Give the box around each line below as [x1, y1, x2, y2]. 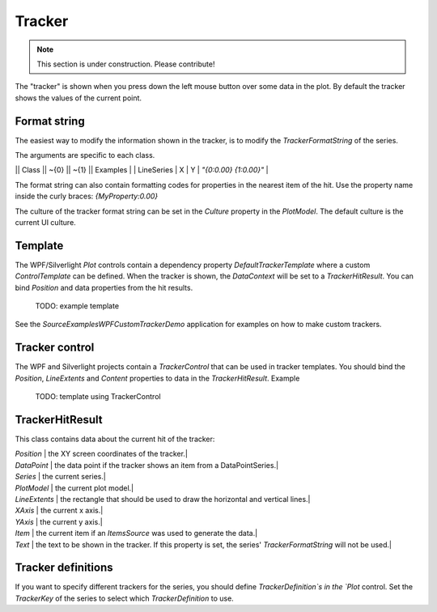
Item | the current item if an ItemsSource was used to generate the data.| [15, 529, 258, 538]
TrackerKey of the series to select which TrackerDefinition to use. [15, 593, 234, 603]
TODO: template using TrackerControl [35, 392, 161, 402]
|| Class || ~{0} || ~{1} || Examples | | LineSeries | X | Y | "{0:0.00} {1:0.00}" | [15, 165, 269, 175]
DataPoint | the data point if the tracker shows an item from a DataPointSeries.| [15, 460, 279, 470]
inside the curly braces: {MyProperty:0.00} [15, 191, 159, 202]
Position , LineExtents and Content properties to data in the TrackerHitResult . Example [15, 373, 300, 383]
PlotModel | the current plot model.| [15, 482, 134, 493]
